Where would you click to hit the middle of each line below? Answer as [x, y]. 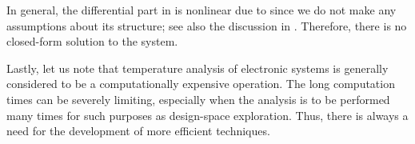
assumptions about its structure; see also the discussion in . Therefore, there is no [207, 25]
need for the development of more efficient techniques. [138, 131]
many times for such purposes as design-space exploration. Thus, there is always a [207, 115]
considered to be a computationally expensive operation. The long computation [201, 84]
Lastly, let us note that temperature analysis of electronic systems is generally [198, 68]
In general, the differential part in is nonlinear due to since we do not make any [202, 10]
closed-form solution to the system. [92, 41]
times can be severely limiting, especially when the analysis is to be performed [198, 99]
